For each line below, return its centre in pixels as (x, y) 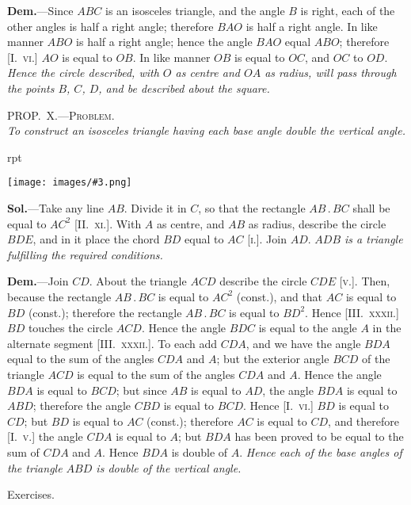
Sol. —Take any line (55, 208)
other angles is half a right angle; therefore (110, 26)
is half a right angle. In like (312, 26)
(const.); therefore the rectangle (105, 312)
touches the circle (70, 328)
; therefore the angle (82, 406)
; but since (141, 390)
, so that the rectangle (252, 208)
